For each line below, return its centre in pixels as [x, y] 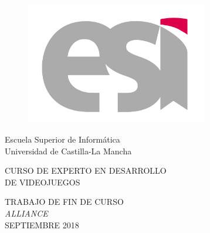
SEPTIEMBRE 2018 [42, 224]
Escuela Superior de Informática [62, 139]
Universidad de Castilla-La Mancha [68, 151]
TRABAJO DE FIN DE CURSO [64, 202]
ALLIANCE [26, 213]
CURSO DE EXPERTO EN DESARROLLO [86, 170]
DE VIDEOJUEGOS [43, 182]
